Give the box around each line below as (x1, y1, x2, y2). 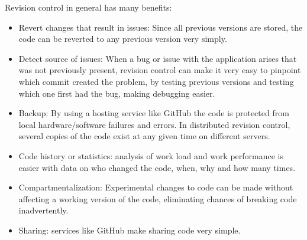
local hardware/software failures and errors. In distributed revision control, (18, 118, 290, 130)
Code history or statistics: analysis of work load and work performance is (18, 149, 284, 162)
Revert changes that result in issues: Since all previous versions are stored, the (18, 21, 303, 33)
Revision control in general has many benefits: (5, 1, 172, 13)
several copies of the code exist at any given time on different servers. (18, 130, 270, 142)
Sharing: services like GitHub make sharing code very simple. (18, 223, 241, 236)
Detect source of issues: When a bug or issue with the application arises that (18, 52, 297, 64)
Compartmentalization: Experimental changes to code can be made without (18, 181, 293, 193)
